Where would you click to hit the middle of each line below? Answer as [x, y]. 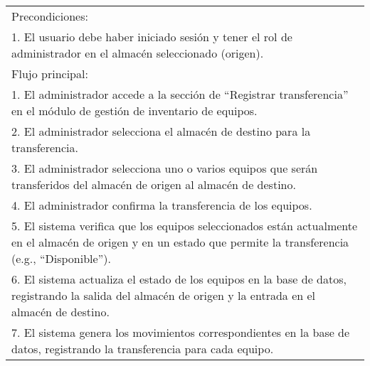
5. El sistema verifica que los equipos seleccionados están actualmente [185, 226]
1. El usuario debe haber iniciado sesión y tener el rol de [152, 37]
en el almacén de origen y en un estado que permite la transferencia [180, 242]
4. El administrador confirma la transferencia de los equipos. [162, 205]
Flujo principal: [50, 74]
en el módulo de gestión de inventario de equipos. [134, 111]
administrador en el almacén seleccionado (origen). [138, 53]
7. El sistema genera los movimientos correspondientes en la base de [181, 332]
